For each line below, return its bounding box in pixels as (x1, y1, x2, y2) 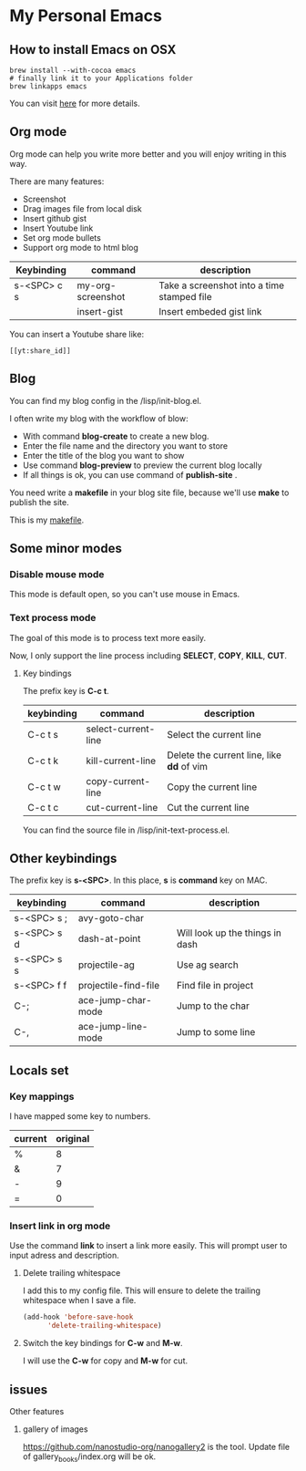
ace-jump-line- (77, 1020, 148, 1033)
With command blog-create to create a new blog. (22, 430, 209, 441)
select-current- (86, 722, 156, 735)
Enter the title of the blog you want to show (22, 450, 185, 461)
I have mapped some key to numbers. (9, 1111, 151, 1122)
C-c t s (26, 728, 59, 741)
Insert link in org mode (9, 1219, 111, 1232)
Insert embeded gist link (158, 305, 262, 317)
